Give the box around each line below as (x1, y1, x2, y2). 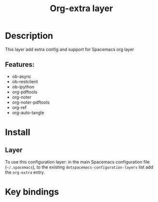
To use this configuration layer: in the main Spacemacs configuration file (5, 159, 150, 165)
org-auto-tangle (12, 110, 45, 115)
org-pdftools (12, 89, 38, 95)
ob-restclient (12, 78, 38, 84)
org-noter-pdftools (12, 99, 50, 105)
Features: (5, 60, 35, 69)
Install (5, 127, 31, 138)
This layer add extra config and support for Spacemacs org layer (5, 46, 134, 52)
